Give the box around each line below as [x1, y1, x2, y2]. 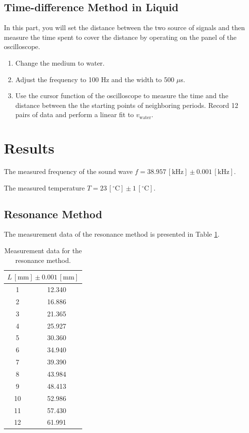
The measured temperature [4, 182, 85, 192]
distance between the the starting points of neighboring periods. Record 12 [15, 100, 238, 110]
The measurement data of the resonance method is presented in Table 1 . [4, 229, 220, 239]
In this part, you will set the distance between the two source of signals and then [4, 22, 245, 33]
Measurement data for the [4, 245, 82, 256]
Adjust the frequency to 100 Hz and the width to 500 [15, 74, 175, 84]
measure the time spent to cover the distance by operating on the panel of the [4, 32, 237, 42]
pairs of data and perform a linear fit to [15, 109, 134, 120]
